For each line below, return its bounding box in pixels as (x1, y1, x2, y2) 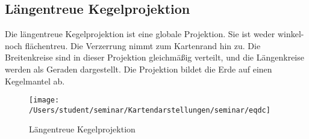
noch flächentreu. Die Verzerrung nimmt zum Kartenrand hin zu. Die (5, 39, 261, 52)
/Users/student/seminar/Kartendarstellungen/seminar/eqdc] (29, 105, 270, 114)
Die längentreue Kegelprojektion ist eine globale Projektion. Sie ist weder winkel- (5, 28, 304, 40)
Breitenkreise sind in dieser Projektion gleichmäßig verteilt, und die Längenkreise (5, 51, 304, 64)
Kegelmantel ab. (5, 74, 65, 87)
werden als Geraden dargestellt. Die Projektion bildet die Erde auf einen (5, 62, 272, 75)
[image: (29, 96, 60, 105)
